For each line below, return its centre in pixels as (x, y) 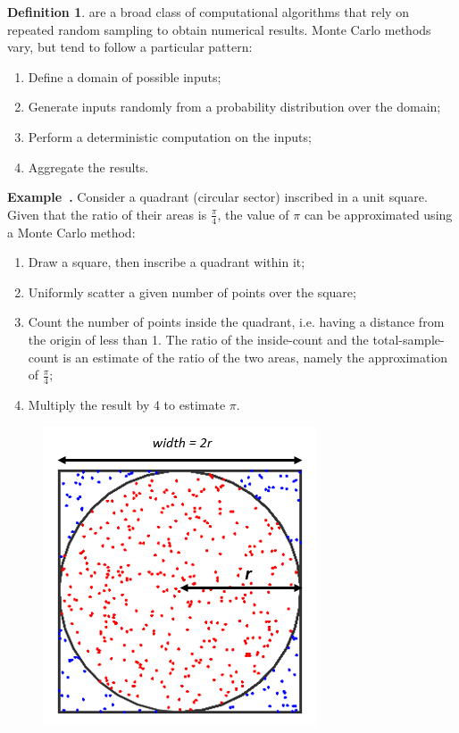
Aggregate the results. (88, 167)
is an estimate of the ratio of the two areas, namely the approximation (255, 357)
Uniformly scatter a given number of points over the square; (192, 292)
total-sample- (409, 339)
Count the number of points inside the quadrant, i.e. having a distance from (236, 322)
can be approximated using (378, 214)
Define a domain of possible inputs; (125, 76)
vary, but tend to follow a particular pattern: (130, 47)
